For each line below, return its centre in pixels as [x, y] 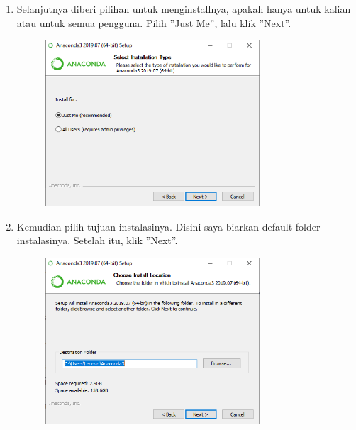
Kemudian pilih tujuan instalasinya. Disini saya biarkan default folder [168, 226]
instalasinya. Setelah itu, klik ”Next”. [97, 240]
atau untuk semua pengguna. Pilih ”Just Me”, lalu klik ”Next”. [154, 22]
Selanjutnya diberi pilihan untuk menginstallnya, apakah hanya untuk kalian [184, 9]
